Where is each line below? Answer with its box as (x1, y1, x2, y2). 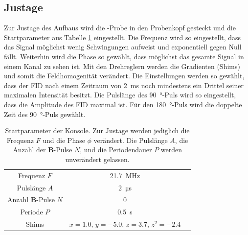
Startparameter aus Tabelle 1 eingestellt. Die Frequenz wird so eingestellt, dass (4, 32, 241, 42)
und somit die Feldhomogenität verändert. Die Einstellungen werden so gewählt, (4, 70, 245, 81)
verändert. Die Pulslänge (93, 135, 168, 145)
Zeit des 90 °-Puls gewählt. (4, 109, 86, 119)
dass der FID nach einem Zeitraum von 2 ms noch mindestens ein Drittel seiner (4, 80, 244, 90)
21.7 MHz (110, 170, 140, 180)
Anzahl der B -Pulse (13, 144, 72, 155)
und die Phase (43, 135, 85, 145)
